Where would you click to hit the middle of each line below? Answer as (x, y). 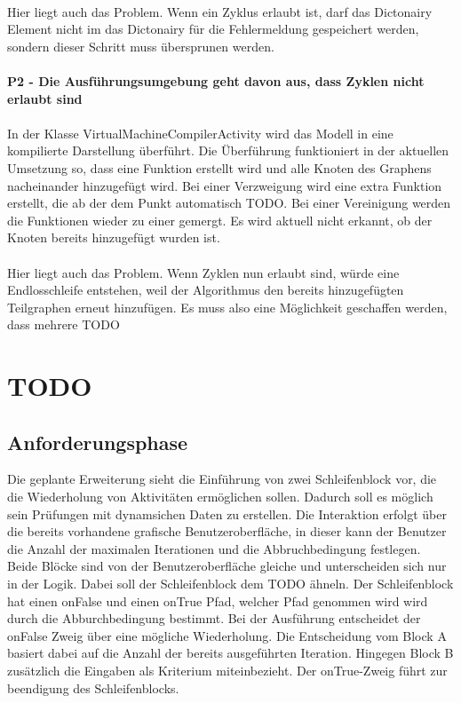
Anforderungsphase (98, 442)
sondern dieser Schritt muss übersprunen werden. (141, 46)
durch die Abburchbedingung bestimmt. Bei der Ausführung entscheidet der (214, 618)
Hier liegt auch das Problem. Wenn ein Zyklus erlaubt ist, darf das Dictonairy (220, 11)
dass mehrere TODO (64, 324)
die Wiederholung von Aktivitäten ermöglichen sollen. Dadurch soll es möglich (220, 497)
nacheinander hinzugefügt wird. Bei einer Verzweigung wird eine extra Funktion (225, 185)
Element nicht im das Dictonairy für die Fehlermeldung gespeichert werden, (213, 29)
